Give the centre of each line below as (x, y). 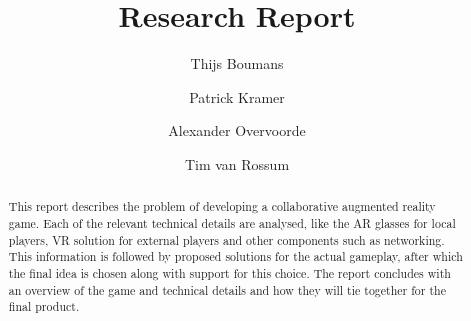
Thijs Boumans (237, 63)
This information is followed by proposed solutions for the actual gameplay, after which (235, 256)
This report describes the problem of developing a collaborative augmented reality (222, 206)
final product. (44, 306)
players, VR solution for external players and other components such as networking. (226, 239)
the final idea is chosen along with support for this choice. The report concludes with (229, 272)
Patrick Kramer (237, 96)
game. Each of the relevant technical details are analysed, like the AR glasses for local (232, 222)
